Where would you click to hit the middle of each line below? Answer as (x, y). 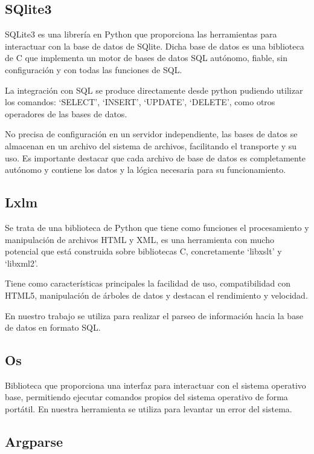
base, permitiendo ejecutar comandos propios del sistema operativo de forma (146, 397)
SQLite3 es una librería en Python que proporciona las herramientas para (141, 34)
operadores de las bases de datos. (66, 113)
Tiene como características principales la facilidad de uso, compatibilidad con (148, 283)
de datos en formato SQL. (53, 327)
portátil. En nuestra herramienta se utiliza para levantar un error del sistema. (149, 409)
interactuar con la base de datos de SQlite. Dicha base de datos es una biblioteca (155, 46)
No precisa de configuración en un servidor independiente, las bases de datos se (151, 134)
